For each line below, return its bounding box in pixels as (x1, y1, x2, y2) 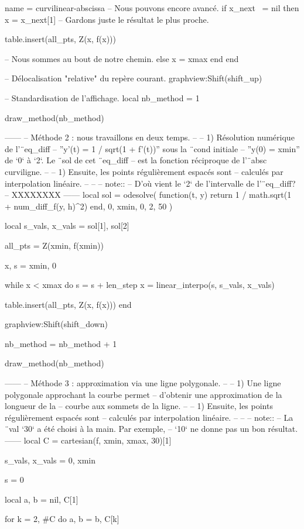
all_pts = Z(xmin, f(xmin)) (5, 239, 104, 251)
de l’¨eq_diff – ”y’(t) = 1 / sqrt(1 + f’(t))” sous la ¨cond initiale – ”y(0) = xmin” (5, 142, 300, 154)
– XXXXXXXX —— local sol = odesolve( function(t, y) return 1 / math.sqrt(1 (5, 188, 292, 201)
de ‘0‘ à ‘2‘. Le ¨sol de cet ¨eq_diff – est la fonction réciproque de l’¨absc (5, 154, 267, 166)
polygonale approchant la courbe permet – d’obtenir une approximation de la (5, 388, 282, 400)
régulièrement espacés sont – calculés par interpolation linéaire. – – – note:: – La (5, 411, 293, 423)
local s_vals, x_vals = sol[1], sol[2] (5, 219, 129, 232)
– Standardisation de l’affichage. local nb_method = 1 (5, 91, 200, 104)
